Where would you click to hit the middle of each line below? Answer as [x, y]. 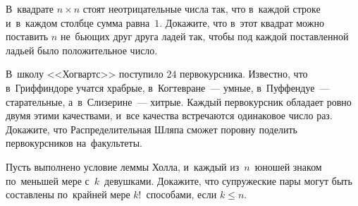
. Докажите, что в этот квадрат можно [242, 22]
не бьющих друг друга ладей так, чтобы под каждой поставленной [204, 36]
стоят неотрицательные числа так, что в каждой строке [202, 8]
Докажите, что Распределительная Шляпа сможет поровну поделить [152, 129]
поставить [27, 36]
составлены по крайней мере [68, 194]
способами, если [181, 194]
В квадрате [30, 8]
